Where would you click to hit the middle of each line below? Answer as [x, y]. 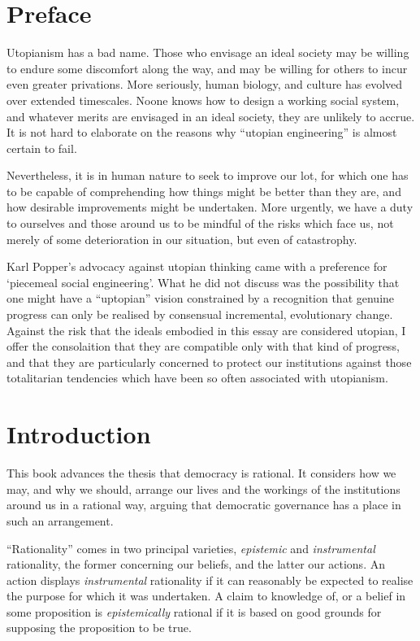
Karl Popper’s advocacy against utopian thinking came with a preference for [197, 266]
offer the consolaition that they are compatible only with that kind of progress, [203, 346]
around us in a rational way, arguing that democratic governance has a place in [204, 505]
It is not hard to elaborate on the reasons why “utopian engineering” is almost [202, 132]
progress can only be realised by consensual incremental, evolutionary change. [200, 314]
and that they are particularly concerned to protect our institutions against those [209, 362]
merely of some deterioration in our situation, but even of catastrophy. [182, 239]
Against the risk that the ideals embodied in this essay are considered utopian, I [206, 330]
